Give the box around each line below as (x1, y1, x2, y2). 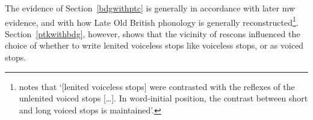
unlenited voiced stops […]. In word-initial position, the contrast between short (19, 92, 308, 104)
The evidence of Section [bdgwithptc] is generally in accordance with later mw (5, 2, 296, 14)
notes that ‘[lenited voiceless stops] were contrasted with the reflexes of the (19, 80, 295, 92)
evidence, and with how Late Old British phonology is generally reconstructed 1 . (5, 14, 299, 28)
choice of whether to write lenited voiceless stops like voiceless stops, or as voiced (5, 39, 304, 52)
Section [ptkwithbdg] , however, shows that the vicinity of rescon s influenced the (5, 27, 300, 40)
